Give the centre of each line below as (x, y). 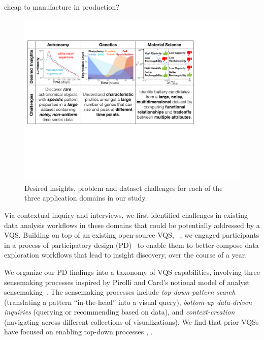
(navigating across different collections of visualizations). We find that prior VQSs (131, 321)
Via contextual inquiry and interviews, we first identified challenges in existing (126, 215)
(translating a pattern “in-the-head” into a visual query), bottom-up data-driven (128, 302)
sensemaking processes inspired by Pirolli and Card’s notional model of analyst (127, 282)
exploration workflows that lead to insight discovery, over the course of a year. (126, 255)
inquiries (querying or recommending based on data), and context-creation (120, 312)
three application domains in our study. (86, 198)
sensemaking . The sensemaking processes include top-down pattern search (120, 292)
